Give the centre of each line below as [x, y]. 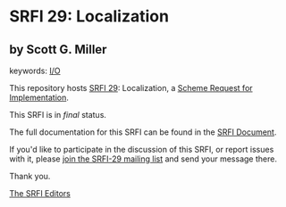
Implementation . [39, 97]
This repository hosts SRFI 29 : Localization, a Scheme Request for [131, 88]
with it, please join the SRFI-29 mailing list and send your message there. [143, 159]
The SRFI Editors [40, 193]
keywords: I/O [35, 70]
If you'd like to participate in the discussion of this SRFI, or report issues [142, 149]
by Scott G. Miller [58, 50]
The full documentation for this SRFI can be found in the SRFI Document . [143, 132]
